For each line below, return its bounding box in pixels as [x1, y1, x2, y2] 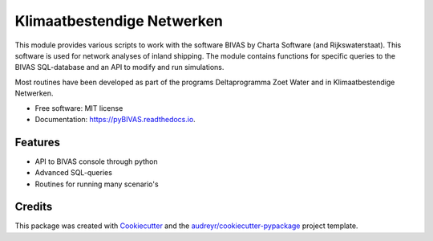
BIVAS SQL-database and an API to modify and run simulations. [14, 63, 225, 72]
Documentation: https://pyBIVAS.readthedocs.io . [34, 114, 196, 124]
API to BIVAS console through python [34, 157, 158, 166]
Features [14, 135, 60, 149]
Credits [14, 200, 53, 214]
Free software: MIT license [34, 103, 123, 112]
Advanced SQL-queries [34, 168, 112, 178]
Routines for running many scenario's [34, 179, 160, 189]
